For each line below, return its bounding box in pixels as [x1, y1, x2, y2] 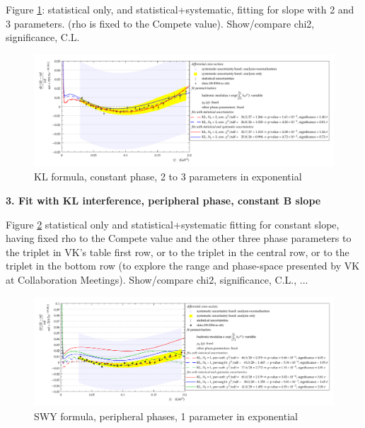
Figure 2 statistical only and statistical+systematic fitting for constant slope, [6, 216, 340, 231]
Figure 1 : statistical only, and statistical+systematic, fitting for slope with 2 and [6, 2, 354, 16]
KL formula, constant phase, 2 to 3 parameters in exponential [34, 169, 302, 184]
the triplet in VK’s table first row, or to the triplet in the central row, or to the [6, 244, 349, 259]
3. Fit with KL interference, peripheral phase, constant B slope [6, 192, 321, 207]
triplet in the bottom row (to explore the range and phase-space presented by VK [6, 258, 360, 273]
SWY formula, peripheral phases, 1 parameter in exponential [34, 408, 298, 423]
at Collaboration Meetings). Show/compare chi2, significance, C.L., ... [6, 272, 308, 287]
